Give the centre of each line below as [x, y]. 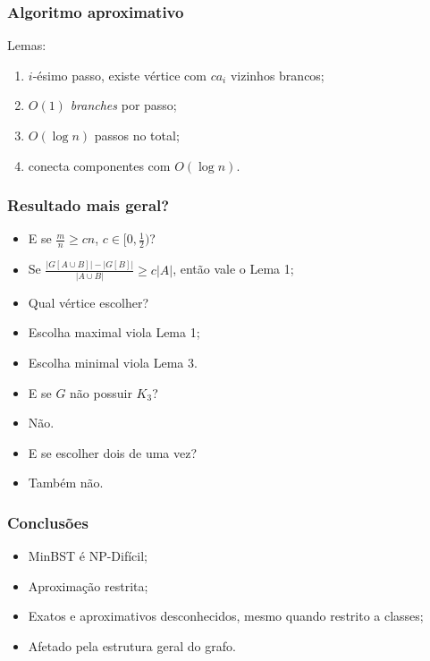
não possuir [101, 392]
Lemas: [27, 45]
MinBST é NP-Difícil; [88, 556]
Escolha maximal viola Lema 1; [114, 332]
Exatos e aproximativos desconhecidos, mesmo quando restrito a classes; [226, 616]
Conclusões [48, 522]
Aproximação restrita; [88, 585]
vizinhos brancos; [277, 75]
